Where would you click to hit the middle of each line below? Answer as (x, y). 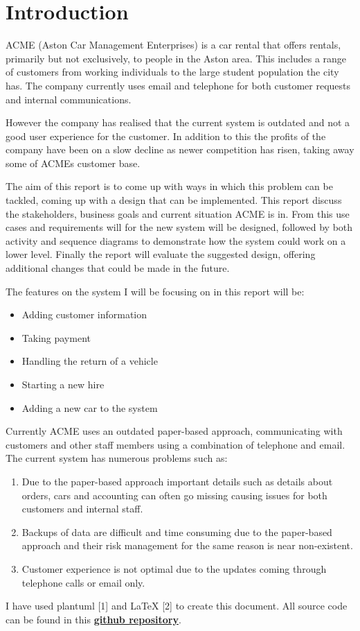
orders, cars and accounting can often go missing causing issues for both (174, 495)
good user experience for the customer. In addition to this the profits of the (166, 136)
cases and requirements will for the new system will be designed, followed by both (179, 227)
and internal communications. (69, 99)
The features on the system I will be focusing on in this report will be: (155, 291)
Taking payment (56, 337)
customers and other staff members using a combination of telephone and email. (175, 444)
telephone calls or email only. (83, 582)
